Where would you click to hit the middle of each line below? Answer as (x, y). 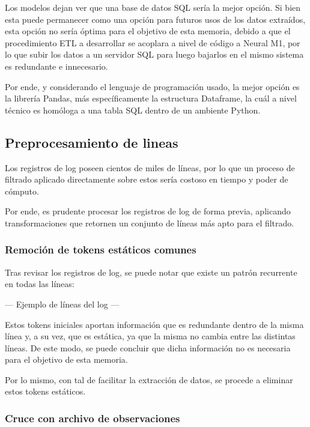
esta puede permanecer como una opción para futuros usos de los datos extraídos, (155, 19)
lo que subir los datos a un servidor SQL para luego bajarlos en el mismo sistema (154, 54)
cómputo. (22, 191)
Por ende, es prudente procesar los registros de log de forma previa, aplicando (148, 211)
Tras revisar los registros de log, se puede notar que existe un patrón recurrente (151, 272)
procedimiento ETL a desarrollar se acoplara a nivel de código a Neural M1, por (153, 42)
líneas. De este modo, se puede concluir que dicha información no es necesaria (148, 347)
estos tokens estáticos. (45, 391)
